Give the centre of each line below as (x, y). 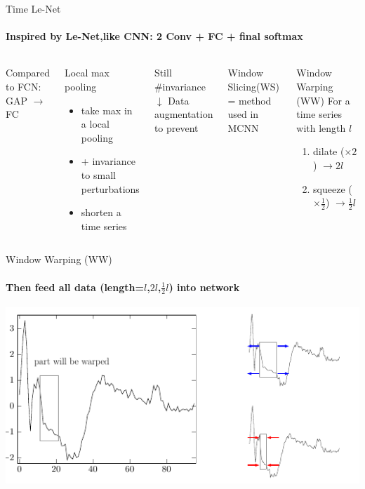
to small (98, 174)
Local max (87, 73)
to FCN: (24, 86)
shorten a (101, 212)
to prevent (176, 127)
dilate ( (329, 151)
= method (250, 100)
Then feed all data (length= (75, 287)
